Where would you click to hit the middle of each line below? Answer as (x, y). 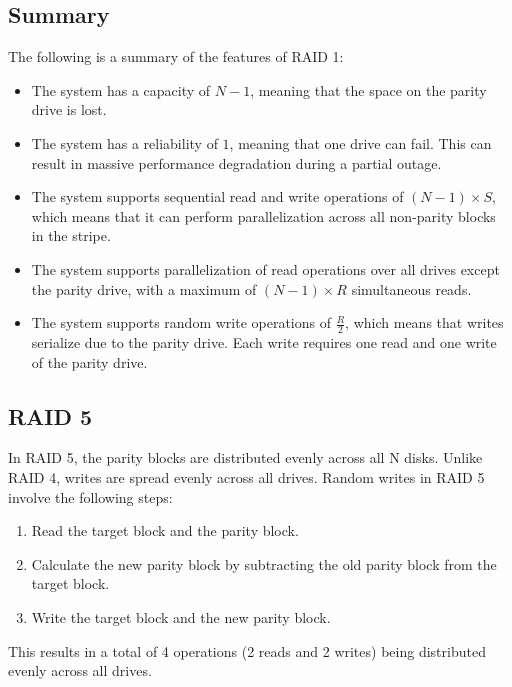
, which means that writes (424, 322)
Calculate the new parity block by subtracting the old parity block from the (264, 563)
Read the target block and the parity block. (165, 530)
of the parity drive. (89, 361)
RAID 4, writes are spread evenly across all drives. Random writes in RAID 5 (246, 476)
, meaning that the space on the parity (368, 89)
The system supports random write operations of (181, 322)
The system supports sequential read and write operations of (217, 196)
